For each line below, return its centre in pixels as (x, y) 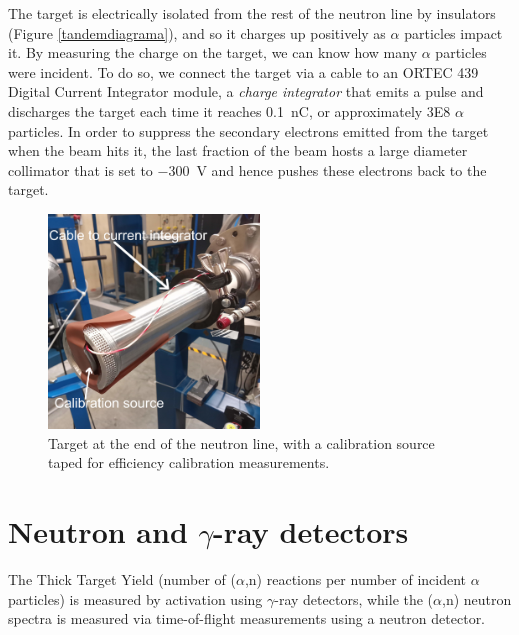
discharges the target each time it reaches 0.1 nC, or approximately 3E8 (229, 110)
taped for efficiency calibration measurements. (189, 462)
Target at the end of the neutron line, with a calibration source (241, 442)
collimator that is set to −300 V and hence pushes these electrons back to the (247, 169)
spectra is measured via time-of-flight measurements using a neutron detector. (247, 618)
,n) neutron (477, 598)
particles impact (453, 32)
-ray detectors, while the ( (354, 598)
